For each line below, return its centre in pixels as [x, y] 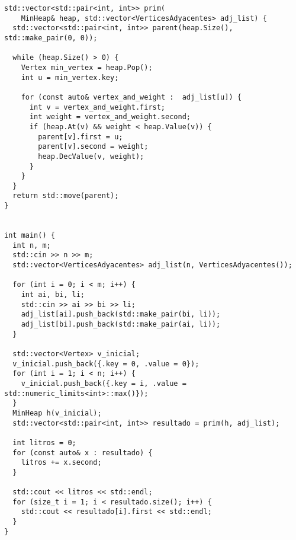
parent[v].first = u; [81, 137]
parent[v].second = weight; [93, 147]
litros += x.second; [61, 463]
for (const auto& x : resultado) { [83, 453]
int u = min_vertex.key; [70, 77]
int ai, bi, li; [53, 295]
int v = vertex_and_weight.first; [97, 107]
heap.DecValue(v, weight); [91, 156]
